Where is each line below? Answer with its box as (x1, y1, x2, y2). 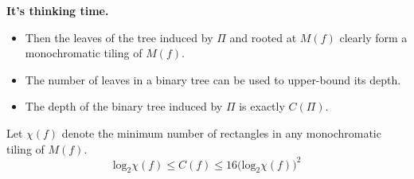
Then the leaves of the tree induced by (25, 29, 213, 45)
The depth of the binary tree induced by (25, 98, 223, 115)
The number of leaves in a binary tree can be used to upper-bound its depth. (25, 71, 401, 88)
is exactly (239, 98, 285, 115)
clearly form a (339, 29, 408, 45)
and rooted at (229, 29, 297, 45)
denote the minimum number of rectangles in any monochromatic (61, 124, 381, 141)
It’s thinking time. (6, 2, 109, 18)
